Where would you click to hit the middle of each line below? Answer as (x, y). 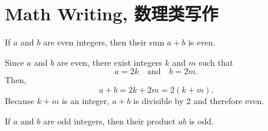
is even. (202, 42)
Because (20, 100)
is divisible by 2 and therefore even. (199, 100)
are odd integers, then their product (109, 121)
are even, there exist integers (109, 62)
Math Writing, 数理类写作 (112, 13)
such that (216, 62)
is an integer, (85, 100)
